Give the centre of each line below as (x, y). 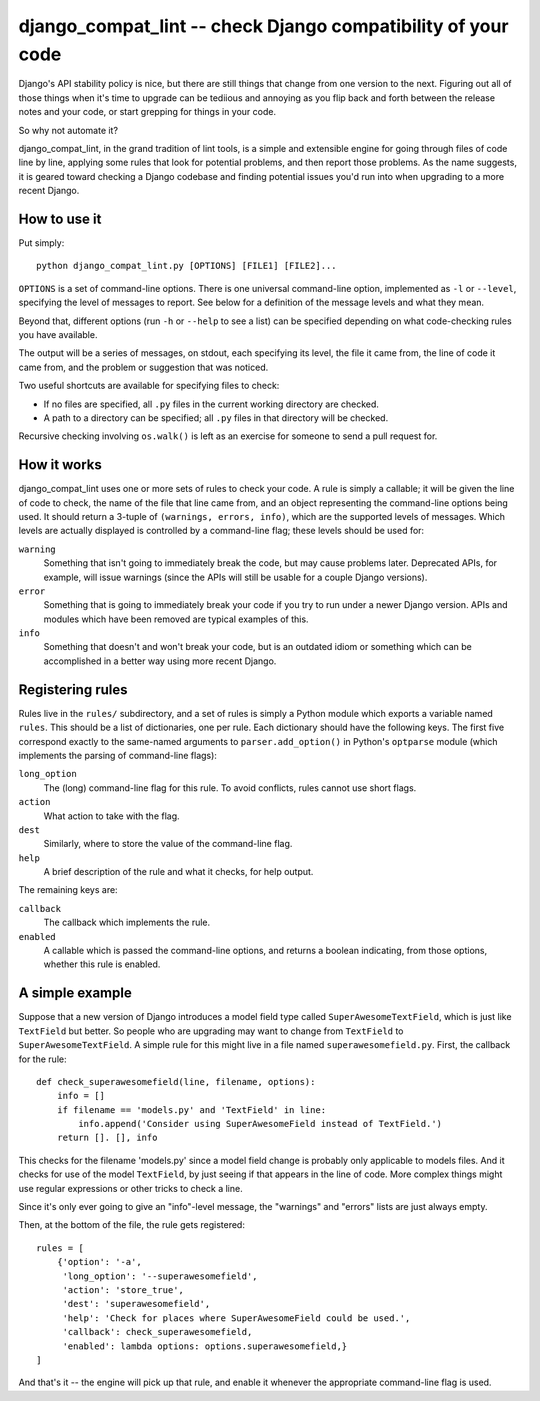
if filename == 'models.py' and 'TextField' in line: (191, 1109)
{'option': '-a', (99, 1262)
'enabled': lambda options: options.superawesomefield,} (205, 1346)
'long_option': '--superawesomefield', (160, 1276)
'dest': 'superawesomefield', (136, 1304)
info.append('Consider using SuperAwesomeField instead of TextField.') (260, 1124)
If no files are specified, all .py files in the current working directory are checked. (211, 404)
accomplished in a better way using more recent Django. (160, 661)
